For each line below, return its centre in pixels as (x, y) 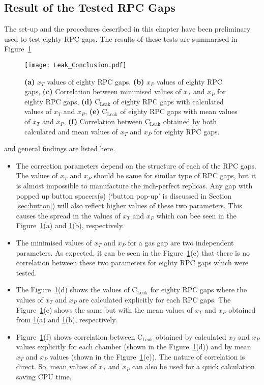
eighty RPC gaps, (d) (58, 101)
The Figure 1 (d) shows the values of (73, 290)
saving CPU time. (44, 377)
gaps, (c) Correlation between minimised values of (103, 91)
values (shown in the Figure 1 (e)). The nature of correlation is (147, 356)
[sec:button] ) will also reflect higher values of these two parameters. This (129, 205)
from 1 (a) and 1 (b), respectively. (67, 320)
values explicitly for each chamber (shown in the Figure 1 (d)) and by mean (134, 347)
